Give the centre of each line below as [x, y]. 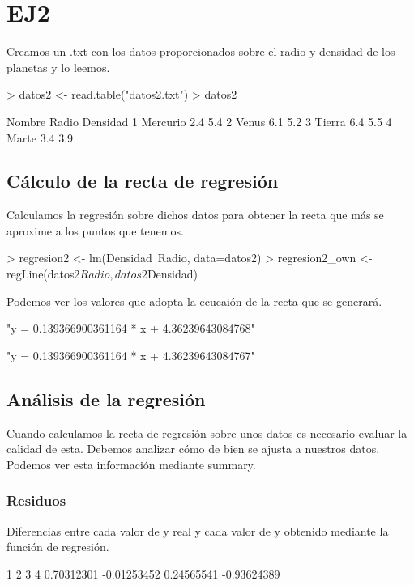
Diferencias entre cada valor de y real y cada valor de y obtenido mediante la [198, 530]
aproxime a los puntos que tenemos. [95, 230]
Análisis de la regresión [106, 398]
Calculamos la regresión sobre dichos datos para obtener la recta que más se [195, 215]
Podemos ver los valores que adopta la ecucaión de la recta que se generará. [194, 301]
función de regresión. [58, 547]
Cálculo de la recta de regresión [143, 181]
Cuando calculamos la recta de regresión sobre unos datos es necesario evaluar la [207, 432]
